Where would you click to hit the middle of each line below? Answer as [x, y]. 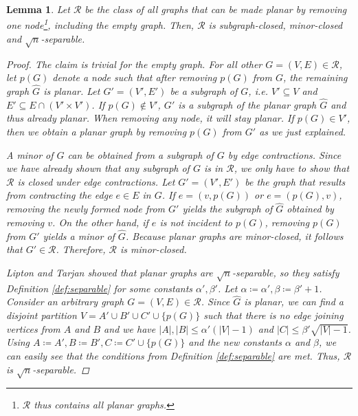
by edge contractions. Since [284, 154]
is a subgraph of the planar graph [247, 104]
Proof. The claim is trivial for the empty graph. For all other [134, 64]
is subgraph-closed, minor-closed [276, 25]
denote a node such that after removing [135, 77]
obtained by [310, 209]
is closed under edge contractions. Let [96, 181]
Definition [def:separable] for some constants [100, 288]
